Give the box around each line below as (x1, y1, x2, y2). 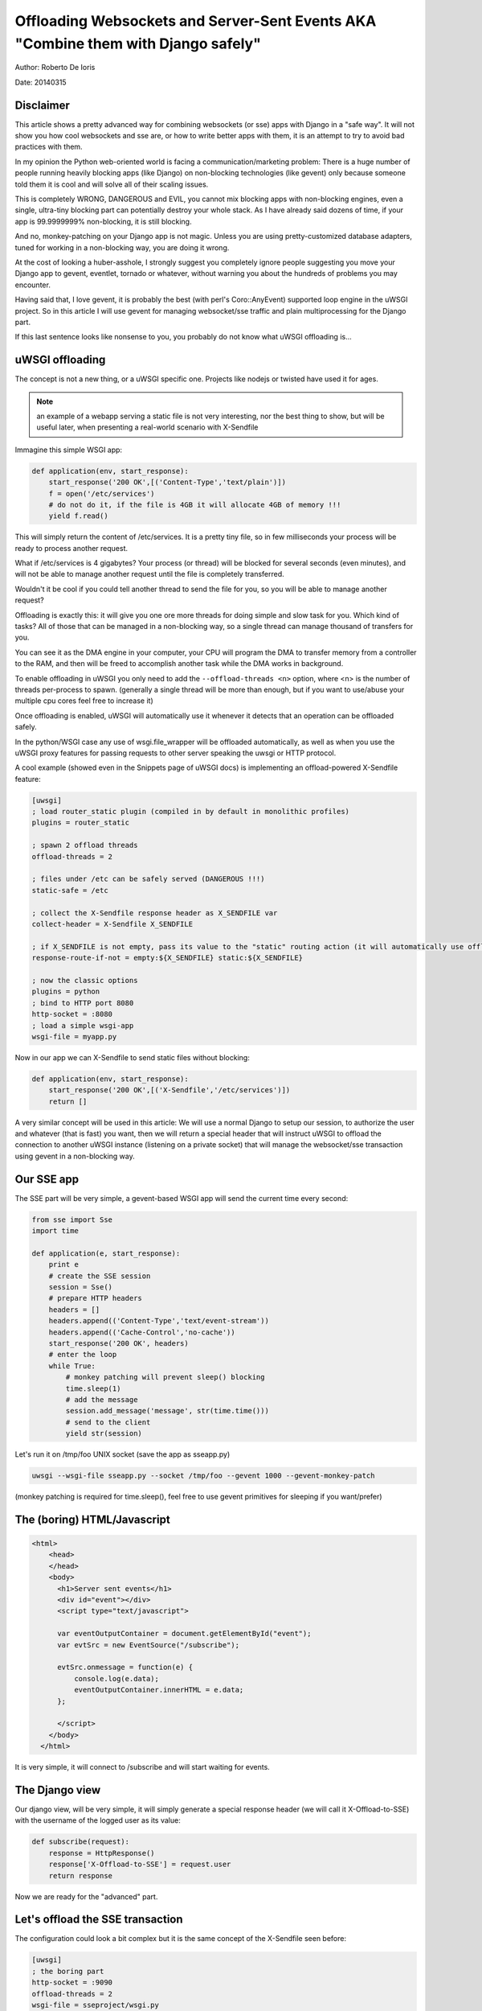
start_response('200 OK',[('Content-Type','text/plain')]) (48, 478, 287, 487)
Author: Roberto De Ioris (14, 63, 96, 72)
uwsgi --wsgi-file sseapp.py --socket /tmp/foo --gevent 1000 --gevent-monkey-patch (31, 1471, 375, 1480)
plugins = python (31, 987, 100, 997)
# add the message (65, 1395, 138, 1404)
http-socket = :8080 (31, 1010, 112, 1019)
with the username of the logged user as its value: (14, 1816, 181, 1825)
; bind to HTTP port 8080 (31, 998, 134, 1007)
